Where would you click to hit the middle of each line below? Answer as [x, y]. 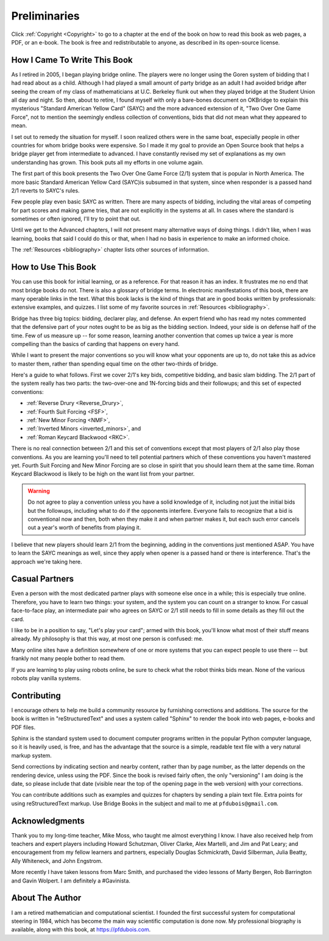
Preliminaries [46, 16]
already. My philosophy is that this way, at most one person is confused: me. [108, 639]
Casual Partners [43, 579]
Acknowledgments [48, 821]
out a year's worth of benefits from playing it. [84, 527]
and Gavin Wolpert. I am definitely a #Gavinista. [71, 881]
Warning [39, 491]
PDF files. [23, 727]
